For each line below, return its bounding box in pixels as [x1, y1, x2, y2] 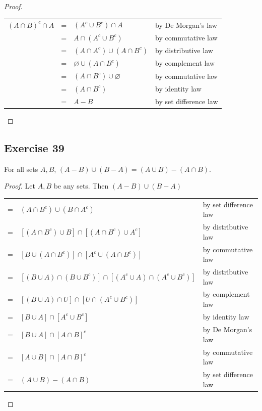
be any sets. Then [53, 180, 109, 191]
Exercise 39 [4, 140, 64, 155]
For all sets [4, 163, 38, 174]
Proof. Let [4, 180, 35, 191]
